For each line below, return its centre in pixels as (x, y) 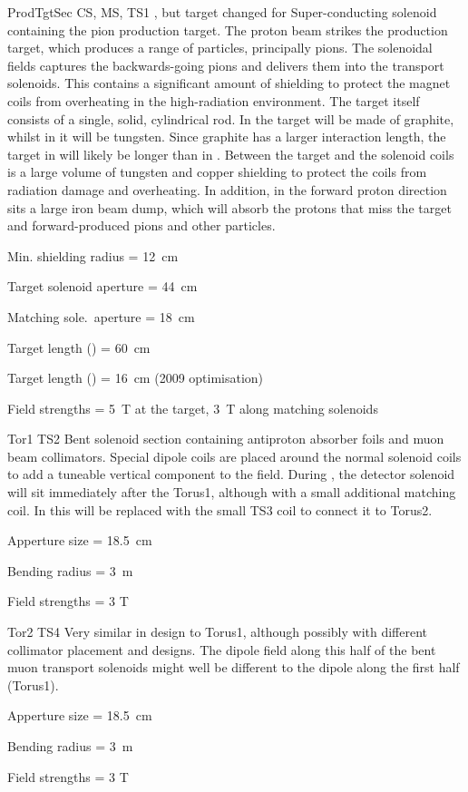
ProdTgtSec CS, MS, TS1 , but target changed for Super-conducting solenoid (222, 12)
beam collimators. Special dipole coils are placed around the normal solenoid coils (234, 456)
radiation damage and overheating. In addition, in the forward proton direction (227, 189)
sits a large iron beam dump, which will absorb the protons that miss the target (229, 207)
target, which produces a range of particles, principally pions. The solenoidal (220, 48)
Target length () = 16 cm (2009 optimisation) (136, 378)
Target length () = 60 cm (79, 347)
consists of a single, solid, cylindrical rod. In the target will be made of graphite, (231, 118)
